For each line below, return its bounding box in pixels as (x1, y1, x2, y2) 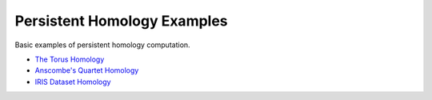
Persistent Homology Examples (14, 12, 228, 30)
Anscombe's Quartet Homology (34, 66, 139, 75)
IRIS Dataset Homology (34, 77, 111, 86)
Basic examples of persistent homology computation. (14, 40, 191, 50)
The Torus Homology (34, 54, 105, 64)
